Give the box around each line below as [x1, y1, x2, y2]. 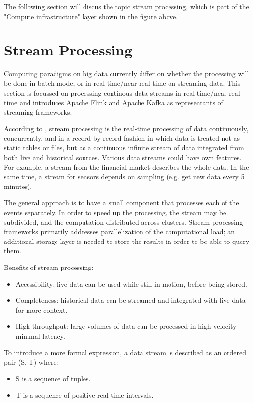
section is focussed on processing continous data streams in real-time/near [4, 87, 227, 98]
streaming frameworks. [4, 107, 72, 117]
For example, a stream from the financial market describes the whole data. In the [4, 161, 249, 172]
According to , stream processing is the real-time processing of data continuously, [4, 123, 249, 134]
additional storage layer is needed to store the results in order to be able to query [4, 236, 250, 246]
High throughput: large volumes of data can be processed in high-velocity [15, 321, 237, 331]
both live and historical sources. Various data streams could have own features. [4, 152, 242, 162]
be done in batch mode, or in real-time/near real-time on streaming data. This [4, 78, 241, 88]
